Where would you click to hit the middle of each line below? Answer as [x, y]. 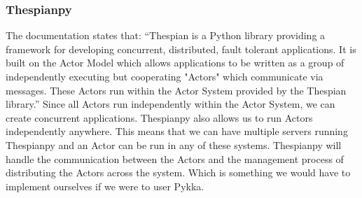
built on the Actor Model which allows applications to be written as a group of [175, 63]
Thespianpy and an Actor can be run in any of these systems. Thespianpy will [174, 144]
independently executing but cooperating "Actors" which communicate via [165, 76]
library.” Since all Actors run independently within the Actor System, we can [170, 104]
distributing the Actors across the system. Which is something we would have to [178, 172]
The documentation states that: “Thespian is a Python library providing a [166, 35]
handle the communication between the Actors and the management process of [175, 158]
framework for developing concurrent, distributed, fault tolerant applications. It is [181, 49]
